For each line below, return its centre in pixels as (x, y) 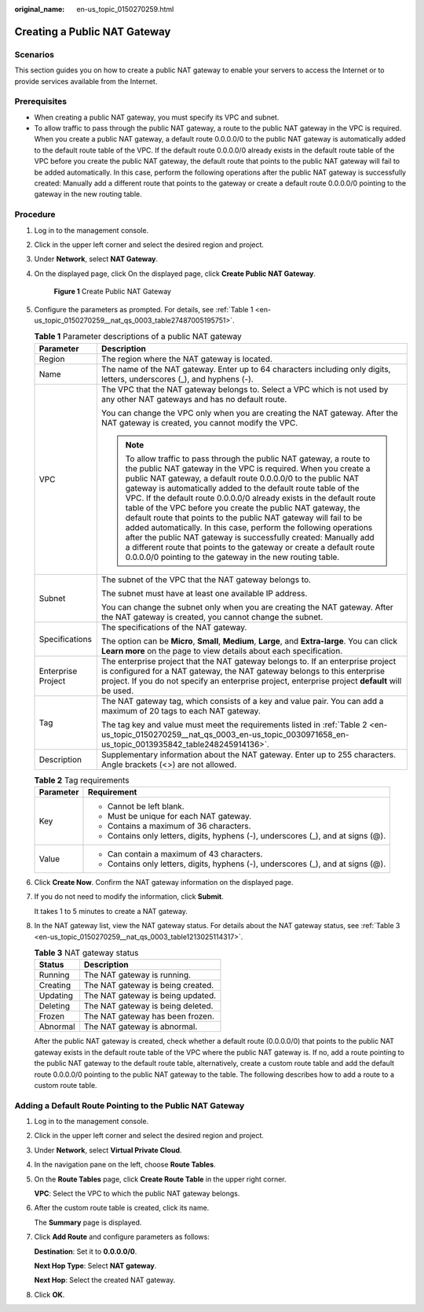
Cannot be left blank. (146, 806)
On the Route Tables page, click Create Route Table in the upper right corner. (160, 1179)
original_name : (40, 9)
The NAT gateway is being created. (149, 986)
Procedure (35, 215)
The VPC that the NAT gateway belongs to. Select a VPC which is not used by (245, 389)
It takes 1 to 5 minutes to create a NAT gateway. (111, 911)
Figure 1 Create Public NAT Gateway (113, 292)
